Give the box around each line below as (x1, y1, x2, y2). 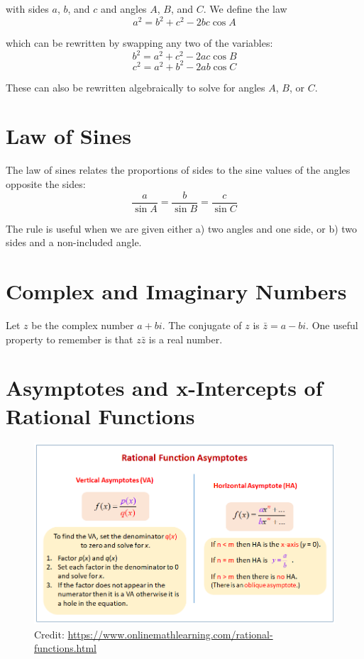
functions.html (34, 641, 96, 655)
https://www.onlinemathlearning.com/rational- (67, 626, 273, 641)
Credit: (34, 626, 65, 641)
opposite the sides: (6, 177, 86, 191)
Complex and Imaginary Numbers (6, 277, 347, 306)
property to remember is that (6, 331, 133, 346)
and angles (100, 1, 147, 16)
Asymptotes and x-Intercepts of (6, 373, 323, 402)
